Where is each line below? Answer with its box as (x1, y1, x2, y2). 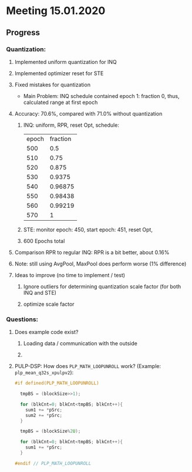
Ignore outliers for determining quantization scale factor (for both (23, 283, 181, 290)
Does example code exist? (14, 329, 79, 336)
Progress (6, 28, 40, 38)
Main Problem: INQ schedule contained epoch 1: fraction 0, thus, (23, 92, 180, 99)
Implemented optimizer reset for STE (14, 69, 104, 77)
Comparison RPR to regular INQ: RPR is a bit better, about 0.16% (14, 248, 170, 256)
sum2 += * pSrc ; (25, 412, 63, 418)
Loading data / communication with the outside (23, 340, 138, 347)
